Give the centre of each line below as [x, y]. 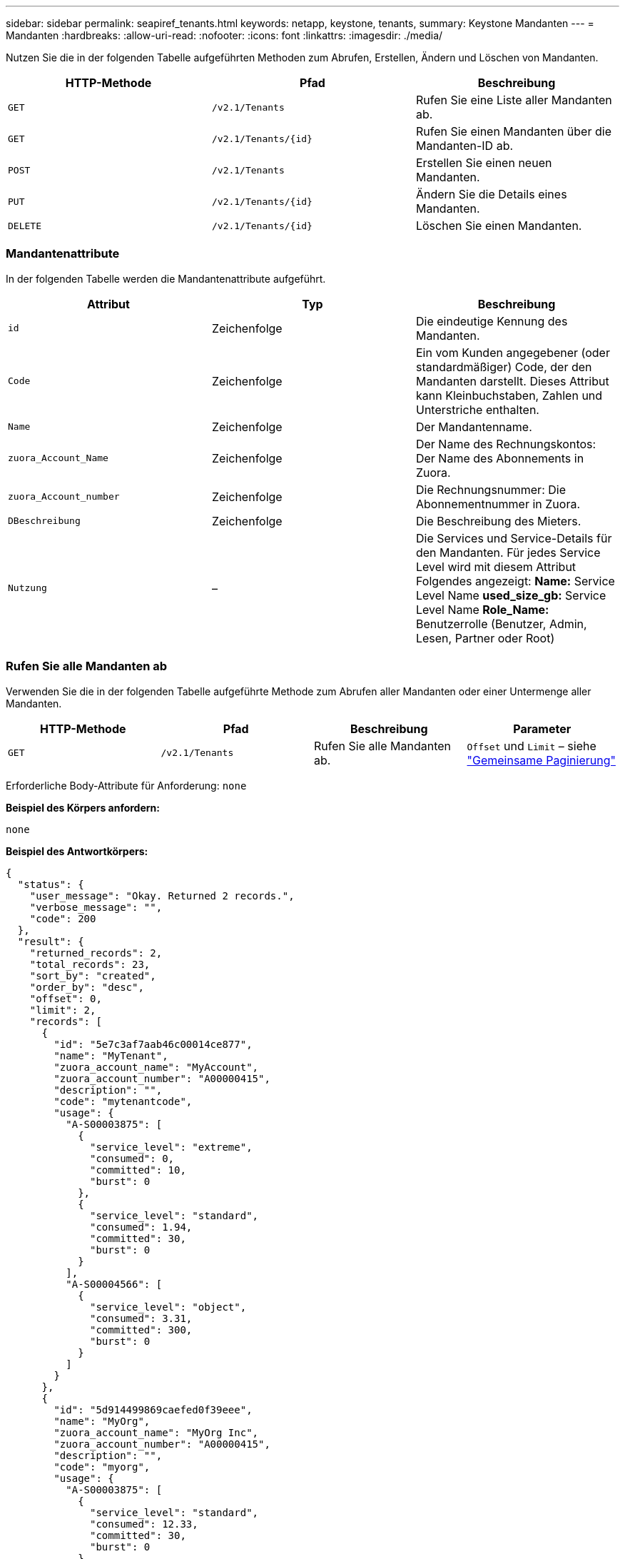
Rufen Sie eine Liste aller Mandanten [514, 100]
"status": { [51, 884]
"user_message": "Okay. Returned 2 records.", [162, 895]
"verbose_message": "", [96, 907]
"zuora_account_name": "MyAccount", [156, 1067]
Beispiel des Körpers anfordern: [83, 807]
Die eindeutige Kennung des [492, 321]
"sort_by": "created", [93, 975]
